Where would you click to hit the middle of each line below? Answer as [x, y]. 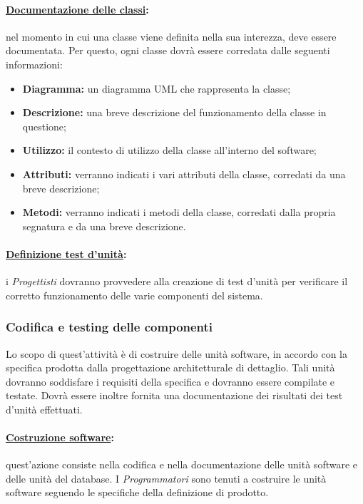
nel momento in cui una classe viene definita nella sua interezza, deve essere [171, 36]
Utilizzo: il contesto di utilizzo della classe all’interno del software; [169, 150]
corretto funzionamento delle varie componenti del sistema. [134, 295]
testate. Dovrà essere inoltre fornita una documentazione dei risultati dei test [174, 395]
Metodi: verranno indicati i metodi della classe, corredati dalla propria [179, 212]
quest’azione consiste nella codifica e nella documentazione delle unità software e [182, 464]
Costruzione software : [60, 437]
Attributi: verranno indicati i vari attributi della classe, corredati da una [184, 174]
